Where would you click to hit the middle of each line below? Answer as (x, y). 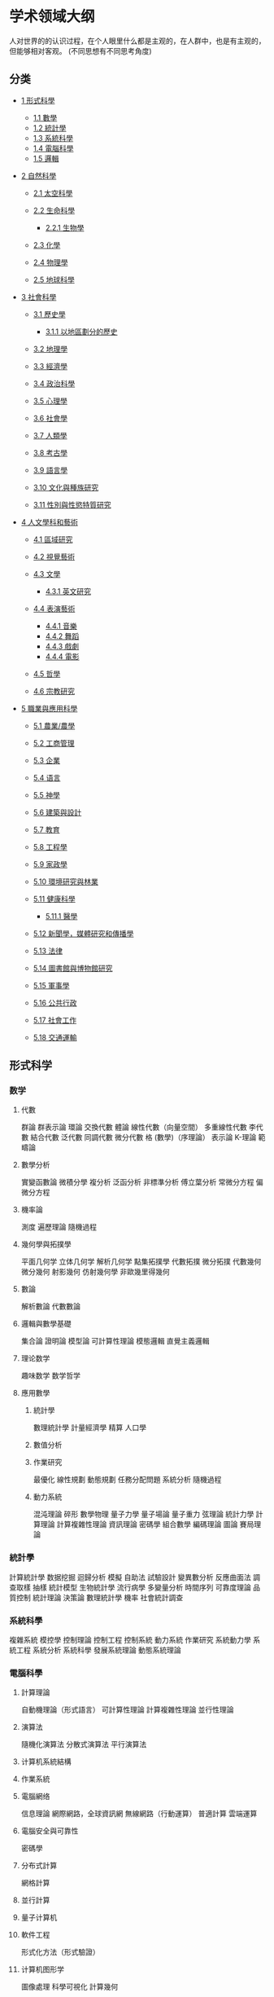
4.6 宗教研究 (54, 691)
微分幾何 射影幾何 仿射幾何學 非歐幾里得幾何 (95, 1272)
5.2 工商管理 (54, 743)
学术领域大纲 (52, 17)
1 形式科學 (38, 100)
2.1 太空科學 (53, 193)
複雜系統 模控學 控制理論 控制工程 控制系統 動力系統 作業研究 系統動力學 (130, 1640)
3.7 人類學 (50, 435)
